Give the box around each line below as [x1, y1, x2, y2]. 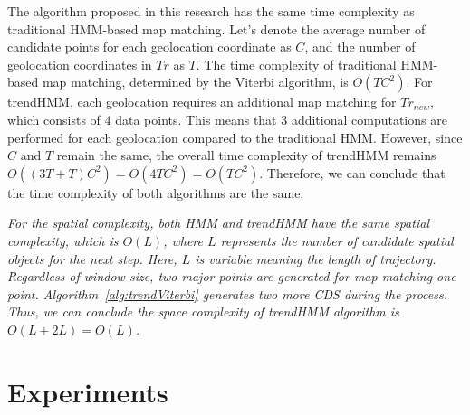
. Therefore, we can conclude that [259, 163, 446, 182]
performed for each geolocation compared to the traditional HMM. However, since [7, 127, 463, 146]
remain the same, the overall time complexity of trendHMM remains [56, 146, 436, 165]
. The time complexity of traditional [196, 54, 397, 73]
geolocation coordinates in [7, 54, 152, 73]
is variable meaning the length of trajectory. [195, 249, 436, 268]
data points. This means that [115, 109, 277, 128]
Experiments [7, 373, 168, 410]
